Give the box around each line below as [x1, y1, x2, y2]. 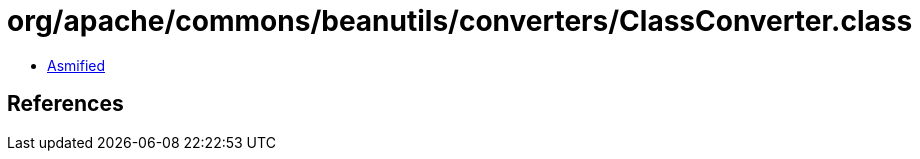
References [7, 91, 124, 117]
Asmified [47, 56, 106, 74]
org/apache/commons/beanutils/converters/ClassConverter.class [7, 4, 913, 38]
